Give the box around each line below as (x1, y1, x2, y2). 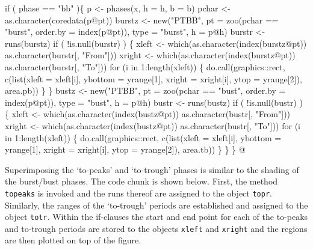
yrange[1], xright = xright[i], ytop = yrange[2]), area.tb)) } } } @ (5, 143, 246, 156)
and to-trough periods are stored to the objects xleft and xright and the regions (5, 222, 308, 234)
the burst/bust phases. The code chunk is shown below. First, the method (5, 175, 278, 187)
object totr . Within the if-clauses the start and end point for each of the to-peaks (5, 210, 308, 223)
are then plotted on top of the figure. (5, 234, 141, 246)
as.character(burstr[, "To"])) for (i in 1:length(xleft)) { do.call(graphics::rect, (5, 60, 285, 73)
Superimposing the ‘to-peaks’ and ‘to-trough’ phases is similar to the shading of (5, 163, 299, 175)
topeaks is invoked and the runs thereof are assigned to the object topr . (5, 186, 272, 199)
